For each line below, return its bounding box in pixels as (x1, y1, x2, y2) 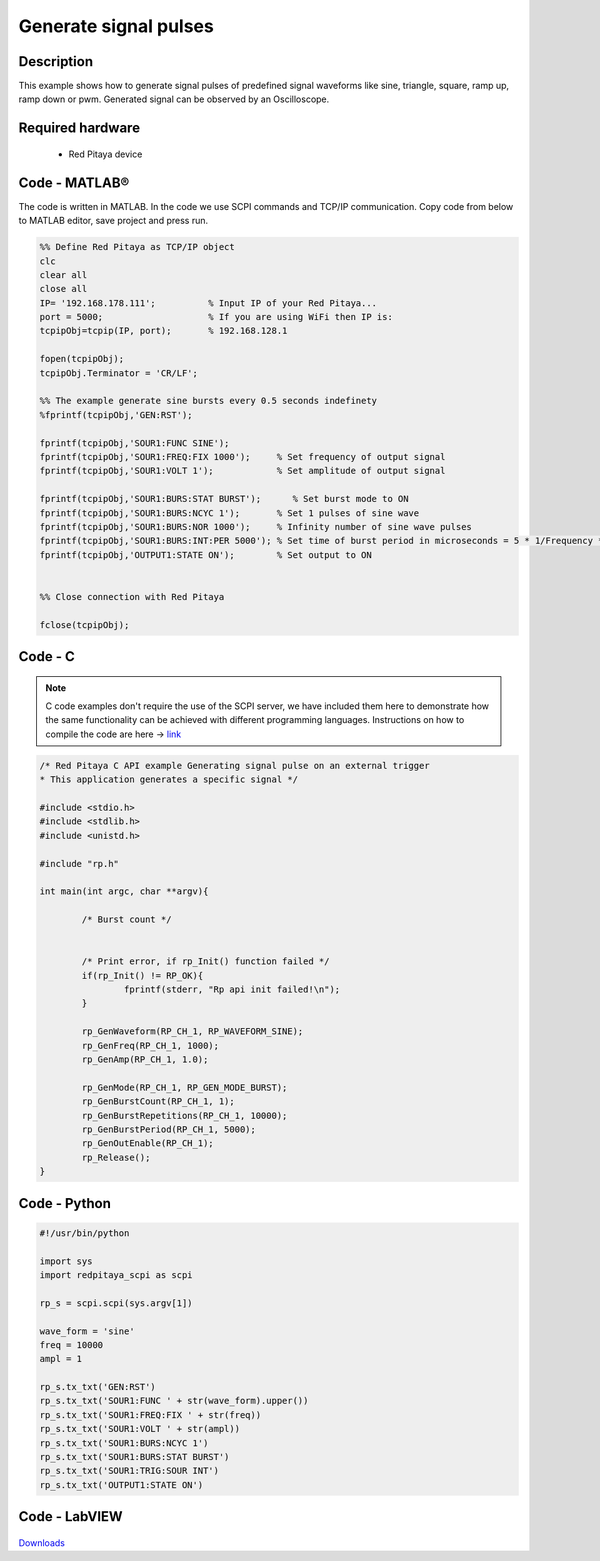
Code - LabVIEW (18, 1508, 124, 1525)
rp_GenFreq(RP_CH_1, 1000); (81, 1040, 220, 1051)
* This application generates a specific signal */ (39, 774, 299, 785)
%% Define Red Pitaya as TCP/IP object (39, 241, 235, 253)
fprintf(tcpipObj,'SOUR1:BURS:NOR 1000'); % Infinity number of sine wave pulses (39, 521, 472, 532)
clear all (39, 269, 88, 280)
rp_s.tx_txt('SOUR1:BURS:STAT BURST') (39, 1451, 230, 1463)
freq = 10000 (39, 1339, 104, 1350)
